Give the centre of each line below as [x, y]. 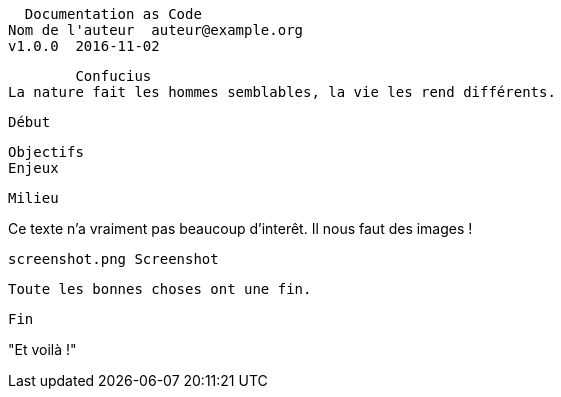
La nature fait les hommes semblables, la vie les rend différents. [282, 92]
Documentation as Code [113, 14]
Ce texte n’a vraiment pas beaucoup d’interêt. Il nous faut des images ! [240, 228]
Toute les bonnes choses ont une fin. [160, 289]
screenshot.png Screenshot [113, 259]
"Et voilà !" [42, 349]
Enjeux [33, 168]
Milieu [33, 198]
